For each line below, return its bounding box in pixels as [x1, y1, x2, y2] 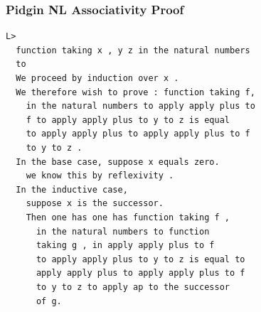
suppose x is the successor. [26, 198, 164, 209]
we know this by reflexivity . [26, 171, 174, 181]
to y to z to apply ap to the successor [36, 281, 230, 292]
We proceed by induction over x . [16, 73, 179, 83]
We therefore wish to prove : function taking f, [16, 87, 255, 97]
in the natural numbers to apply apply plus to [26, 101, 255, 112]
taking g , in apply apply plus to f [36, 240, 215, 251]
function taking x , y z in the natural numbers [16, 45, 250, 55]
